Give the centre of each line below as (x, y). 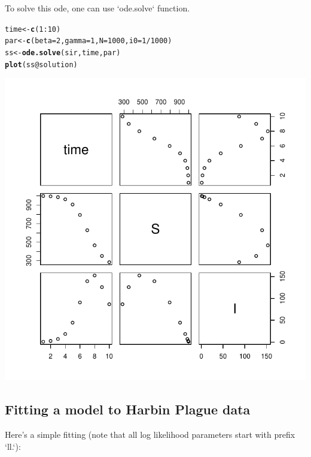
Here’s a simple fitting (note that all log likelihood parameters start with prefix (150, 435)
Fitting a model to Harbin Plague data (128, 409)
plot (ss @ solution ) (41, 64)
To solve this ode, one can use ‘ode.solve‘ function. (97, 8)
